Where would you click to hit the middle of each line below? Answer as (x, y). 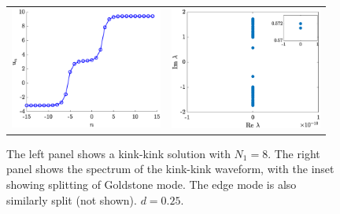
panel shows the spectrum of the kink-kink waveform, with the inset (170, 169)
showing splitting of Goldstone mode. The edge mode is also (152, 184)
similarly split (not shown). (72, 199)
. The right (294, 153)
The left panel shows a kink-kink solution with (118, 153)
